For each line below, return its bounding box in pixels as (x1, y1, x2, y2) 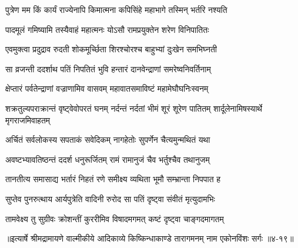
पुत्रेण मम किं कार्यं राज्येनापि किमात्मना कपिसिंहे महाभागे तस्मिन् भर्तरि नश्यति (5, 4, 227, 15)
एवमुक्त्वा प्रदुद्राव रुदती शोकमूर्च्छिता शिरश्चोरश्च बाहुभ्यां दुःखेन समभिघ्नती (5, 43, 217, 55)
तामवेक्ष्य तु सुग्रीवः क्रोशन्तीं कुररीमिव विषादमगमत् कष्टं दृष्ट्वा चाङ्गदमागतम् (5, 212, 224, 224)
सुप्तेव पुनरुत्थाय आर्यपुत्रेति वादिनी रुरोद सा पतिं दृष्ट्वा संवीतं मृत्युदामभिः (5, 192, 215, 205)
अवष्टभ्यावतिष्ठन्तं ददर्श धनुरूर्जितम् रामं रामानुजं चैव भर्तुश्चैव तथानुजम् (5, 153, 210, 165)
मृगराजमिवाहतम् (5, 113, 51, 126)
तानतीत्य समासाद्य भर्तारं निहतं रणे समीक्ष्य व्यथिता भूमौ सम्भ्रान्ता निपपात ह (5, 173, 221, 185)
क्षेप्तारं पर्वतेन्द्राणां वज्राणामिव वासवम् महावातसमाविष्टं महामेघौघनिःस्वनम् (5, 82, 209, 95)
